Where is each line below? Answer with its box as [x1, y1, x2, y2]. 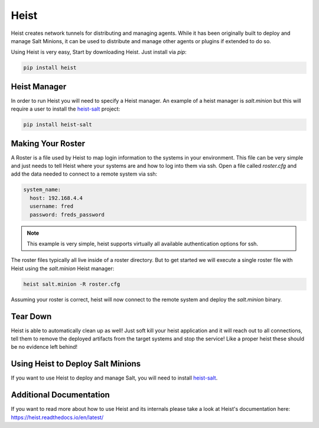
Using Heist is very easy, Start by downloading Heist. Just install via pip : [11, 48, 187, 56]
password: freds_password [30, 211, 105, 218]
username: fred [30, 203, 74, 210]
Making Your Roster [11, 138, 86, 148]
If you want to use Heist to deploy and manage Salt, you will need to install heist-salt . [11, 374, 218, 381]
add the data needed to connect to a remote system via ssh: [11, 170, 158, 177]
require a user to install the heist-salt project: [11, 105, 121, 112]
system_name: [23, 186, 61, 193]
